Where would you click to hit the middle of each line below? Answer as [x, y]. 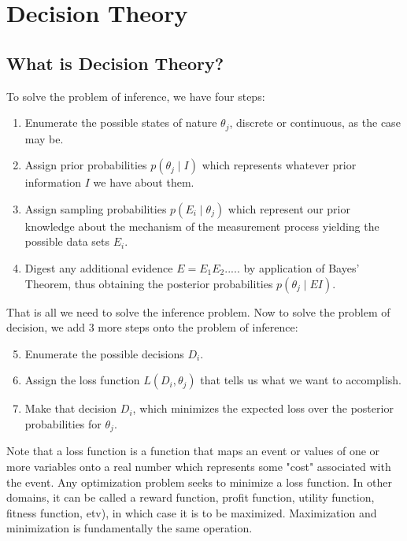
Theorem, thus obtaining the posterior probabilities [149, 283]
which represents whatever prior [279, 165]
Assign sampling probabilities [96, 208]
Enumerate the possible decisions [104, 353]
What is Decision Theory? [115, 63]
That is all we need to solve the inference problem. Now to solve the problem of [198, 311]
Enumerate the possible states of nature [121, 122]
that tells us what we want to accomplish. [301, 380]
